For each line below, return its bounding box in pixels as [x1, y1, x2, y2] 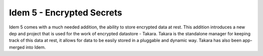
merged [9, 44, 25, 50]
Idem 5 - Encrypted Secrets [9, 7, 122, 18]
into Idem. [25, 44, 46, 50]
